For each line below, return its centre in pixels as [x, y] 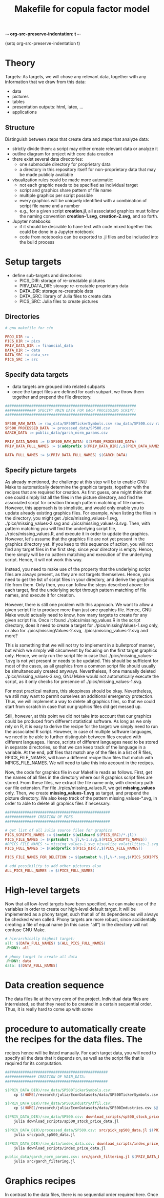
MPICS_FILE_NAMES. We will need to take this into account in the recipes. [80, 763]
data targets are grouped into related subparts [59, 386]
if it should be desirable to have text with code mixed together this [86, 226]
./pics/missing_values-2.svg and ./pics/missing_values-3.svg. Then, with [78, 523]
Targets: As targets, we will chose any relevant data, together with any [76, 77]
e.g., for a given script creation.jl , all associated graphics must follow [89, 211]
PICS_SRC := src [21, 359]
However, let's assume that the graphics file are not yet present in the [75, 539]
